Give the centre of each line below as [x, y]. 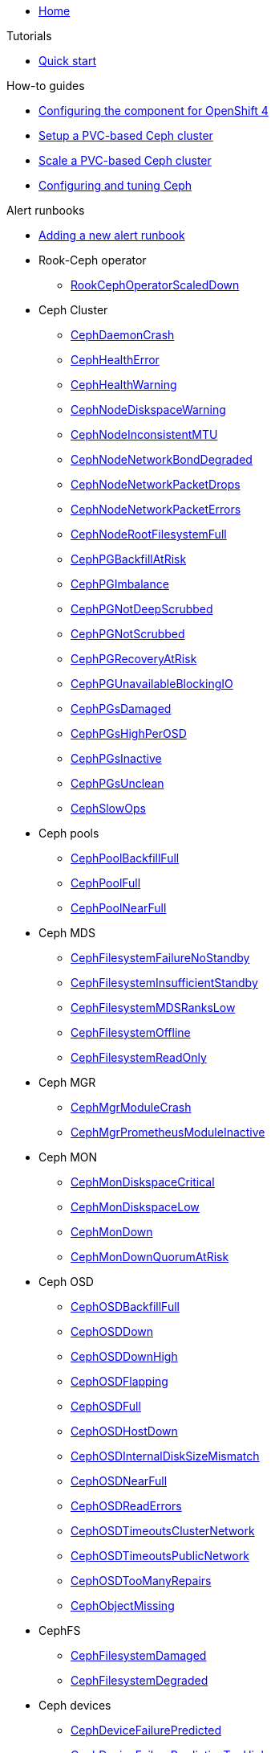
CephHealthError [115, 360]
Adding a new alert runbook [112, 235]
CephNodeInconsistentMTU [144, 434]
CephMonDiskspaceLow [135, 1207]
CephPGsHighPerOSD [129, 733]
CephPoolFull [106, 883]
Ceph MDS [67, 933]
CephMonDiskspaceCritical [143, 1182]
